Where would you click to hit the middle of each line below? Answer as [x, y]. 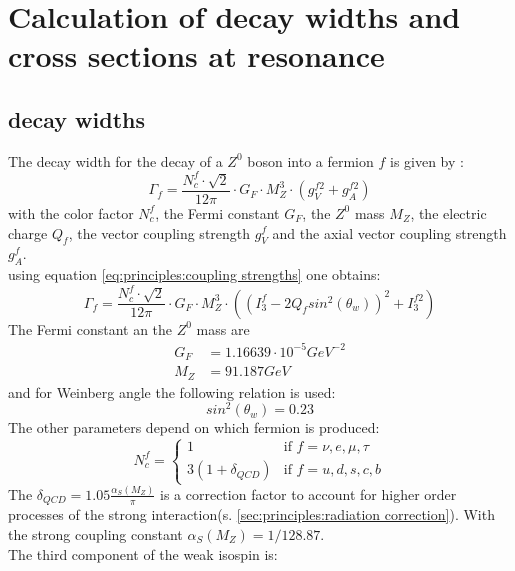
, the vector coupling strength [159, 232]
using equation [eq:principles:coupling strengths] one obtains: [194, 274]
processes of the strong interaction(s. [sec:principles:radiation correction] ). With [251, 514]
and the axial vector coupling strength [389, 232]
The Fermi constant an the [90, 328]
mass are [223, 328]
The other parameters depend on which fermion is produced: [194, 427]
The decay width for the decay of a [115, 160]
